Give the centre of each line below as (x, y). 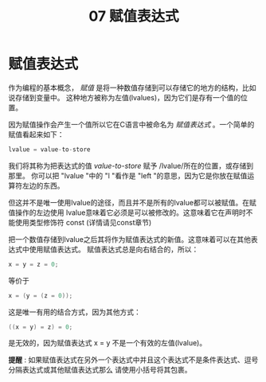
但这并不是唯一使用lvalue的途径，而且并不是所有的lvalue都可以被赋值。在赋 (132, 202)
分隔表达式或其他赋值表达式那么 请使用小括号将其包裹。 (100, 370)
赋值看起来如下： (36, 134)
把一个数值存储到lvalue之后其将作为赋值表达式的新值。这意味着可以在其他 (129, 239)
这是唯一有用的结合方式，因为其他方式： (74, 312)
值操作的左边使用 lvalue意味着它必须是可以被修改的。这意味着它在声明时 (127, 212)
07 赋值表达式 (134, 16)
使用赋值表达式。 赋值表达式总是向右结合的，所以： (114, 249)
